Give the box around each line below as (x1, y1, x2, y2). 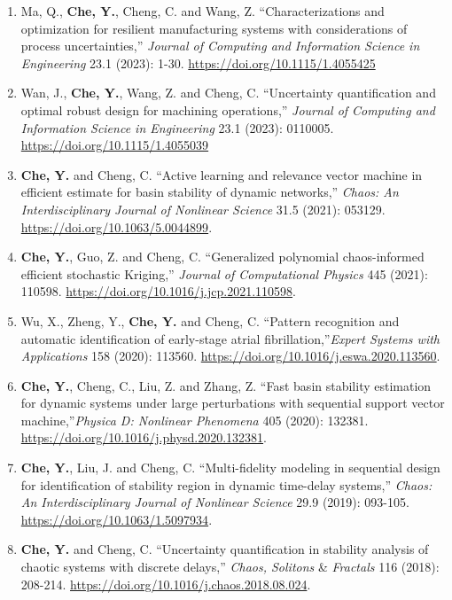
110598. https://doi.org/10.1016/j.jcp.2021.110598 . (20, 282, 296, 300)
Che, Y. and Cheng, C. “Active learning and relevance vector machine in (20, 165, 423, 183)
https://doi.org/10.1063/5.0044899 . (20, 217, 213, 236)
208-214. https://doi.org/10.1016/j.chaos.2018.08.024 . (20, 574, 311, 593)
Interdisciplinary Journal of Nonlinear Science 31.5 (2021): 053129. (20, 199, 386, 218)
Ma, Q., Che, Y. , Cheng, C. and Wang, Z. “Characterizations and (20, 2, 385, 19)
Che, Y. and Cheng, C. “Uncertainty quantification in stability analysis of (20, 540, 429, 558)
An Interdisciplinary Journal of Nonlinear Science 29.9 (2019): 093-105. (20, 493, 409, 511)
